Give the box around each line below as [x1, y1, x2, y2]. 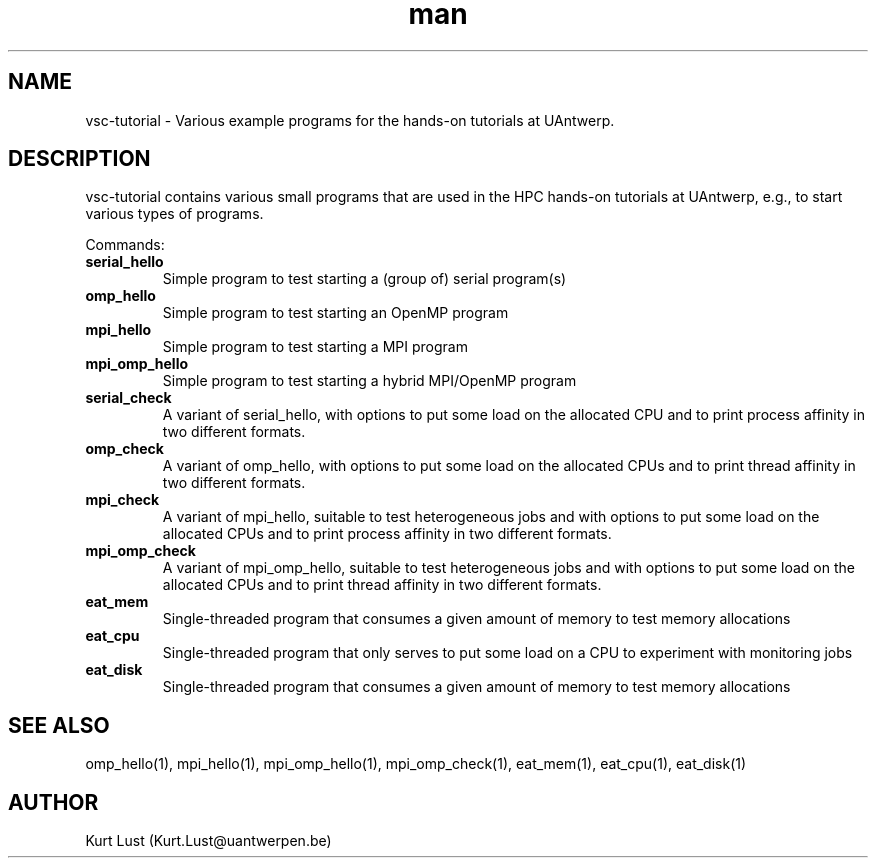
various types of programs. [85, 205, 264, 223]
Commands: [85, 236, 165, 254]
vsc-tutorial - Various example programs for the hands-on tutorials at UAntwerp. [85, 111, 615, 129]
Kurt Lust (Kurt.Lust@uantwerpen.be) [85, 832, 332, 850]
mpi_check [85, 491, 160, 509]
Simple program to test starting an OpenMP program [162, 304, 509, 322]
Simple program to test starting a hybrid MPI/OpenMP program [162, 372, 577, 390]
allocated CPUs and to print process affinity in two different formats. [162, 525, 612, 543]
